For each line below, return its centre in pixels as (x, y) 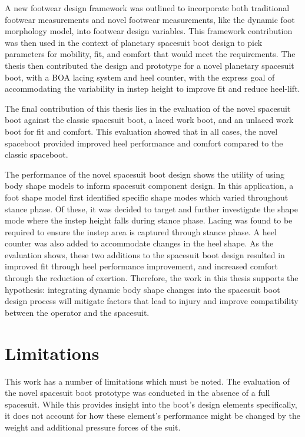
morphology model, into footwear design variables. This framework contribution (149, 31)
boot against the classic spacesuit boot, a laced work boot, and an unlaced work (149, 120)
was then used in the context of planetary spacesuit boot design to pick (134, 42)
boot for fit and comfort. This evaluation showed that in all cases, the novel (141, 131)
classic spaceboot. (37, 154)
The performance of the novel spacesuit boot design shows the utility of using (145, 174)
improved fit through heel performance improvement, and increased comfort (141, 266)
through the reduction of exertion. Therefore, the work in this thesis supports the (152, 278)
